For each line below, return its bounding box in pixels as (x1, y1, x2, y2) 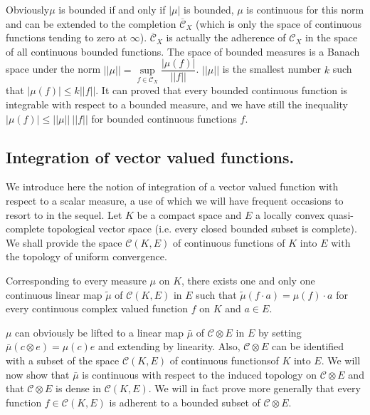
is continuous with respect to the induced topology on (82, 367, 317, 381)
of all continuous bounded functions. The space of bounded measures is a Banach (6, 43, 360, 58)
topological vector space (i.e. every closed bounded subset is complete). (48, 221, 357, 236)
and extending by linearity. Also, (97, 339, 240, 354)
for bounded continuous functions (91, 111, 237, 125)
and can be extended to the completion (6, 16, 176, 31)
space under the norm (6, 61, 101, 76)
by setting (258, 324, 302, 339)
